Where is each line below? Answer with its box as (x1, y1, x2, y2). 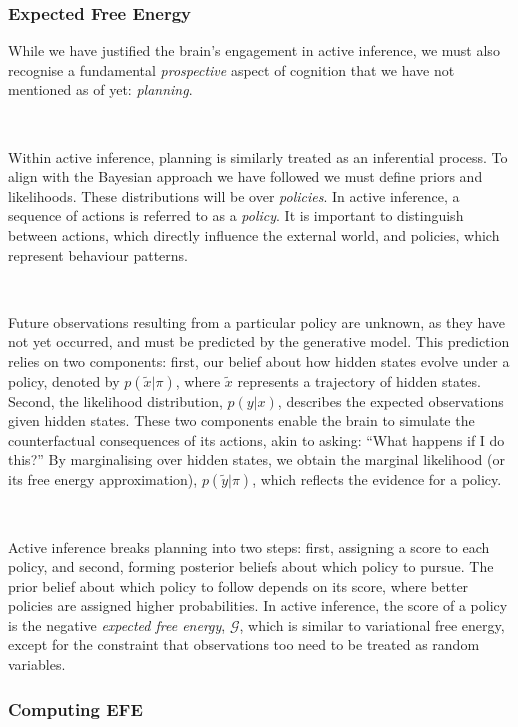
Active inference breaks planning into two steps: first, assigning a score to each (8, 536, 490, 557)
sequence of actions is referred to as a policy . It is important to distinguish (8, 205, 464, 226)
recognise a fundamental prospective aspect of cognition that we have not (8, 59, 455, 80)
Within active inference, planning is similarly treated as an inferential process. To (8, 146, 508, 167)
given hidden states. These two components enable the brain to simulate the (8, 410, 475, 431)
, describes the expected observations (277, 390, 504, 411)
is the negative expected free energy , (8, 614, 226, 635)
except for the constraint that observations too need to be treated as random (8, 634, 480, 655)
